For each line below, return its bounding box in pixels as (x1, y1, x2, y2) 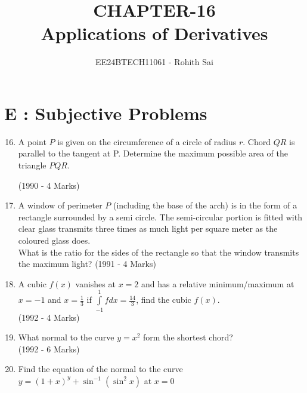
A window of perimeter (18, 199, 103, 211)
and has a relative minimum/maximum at (141, 277, 294, 290)
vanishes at (75, 277, 116, 290)
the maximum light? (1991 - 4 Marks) (18, 257, 156, 270)
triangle (18, 159, 46, 171)
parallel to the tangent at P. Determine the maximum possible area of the (18, 147, 288, 159)
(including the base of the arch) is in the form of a (113, 199, 297, 211)
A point (18, 135, 46, 148)
